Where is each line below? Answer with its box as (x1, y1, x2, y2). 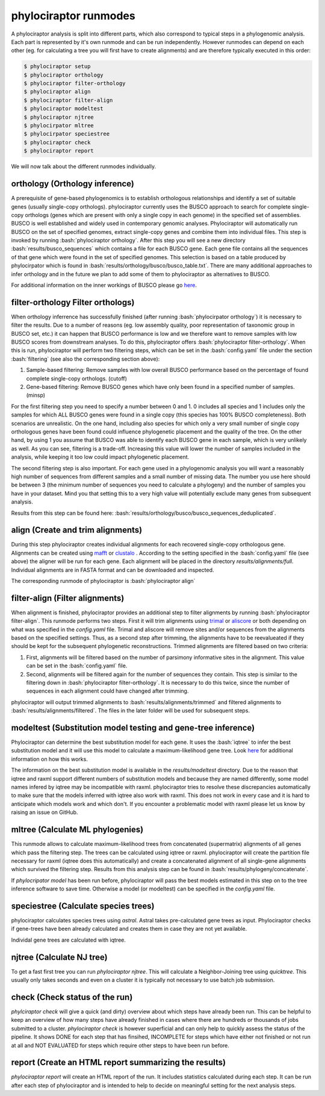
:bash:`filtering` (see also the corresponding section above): (11, 355, 160, 362)
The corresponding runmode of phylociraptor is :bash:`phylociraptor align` (11, 577, 196, 584)
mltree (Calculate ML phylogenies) (11, 825, 144, 835)
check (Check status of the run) (11, 992, 133, 1002)
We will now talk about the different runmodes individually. (11, 163, 156, 170)
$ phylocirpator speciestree (23, 130, 110, 137)
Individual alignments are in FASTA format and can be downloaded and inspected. (11, 566, 214, 573)
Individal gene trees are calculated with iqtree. (11, 936, 126, 943)
